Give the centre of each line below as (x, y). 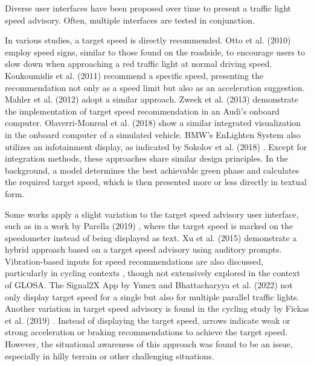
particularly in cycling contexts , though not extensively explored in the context (153, 273)
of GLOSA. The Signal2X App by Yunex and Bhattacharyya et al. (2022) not (149, 285)
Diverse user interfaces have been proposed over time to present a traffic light (148, 8)
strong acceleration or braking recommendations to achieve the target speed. (146, 332)
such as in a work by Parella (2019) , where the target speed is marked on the (149, 226)
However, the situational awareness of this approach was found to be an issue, (149, 344)
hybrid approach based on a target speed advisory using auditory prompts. (143, 249)
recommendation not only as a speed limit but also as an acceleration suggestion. (155, 87)
